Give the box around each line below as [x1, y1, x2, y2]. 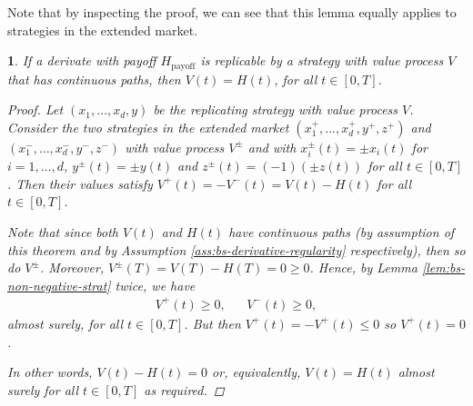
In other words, [7, 362, 93, 381]
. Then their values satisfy [7, 173, 153, 193]
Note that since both [7, 223, 119, 242]
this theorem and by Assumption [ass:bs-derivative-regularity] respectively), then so [7, 240, 466, 259]
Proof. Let [7, 100, 64, 119]
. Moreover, [39, 258, 105, 277]
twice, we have [115, 275, 196, 294]
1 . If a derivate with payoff [7, 51, 156, 70]
